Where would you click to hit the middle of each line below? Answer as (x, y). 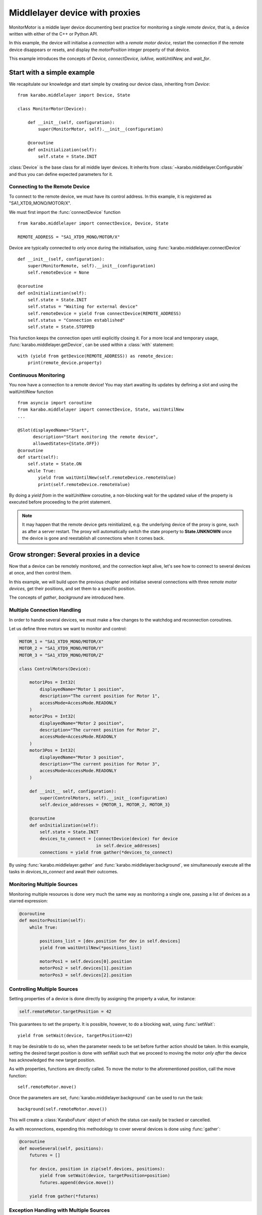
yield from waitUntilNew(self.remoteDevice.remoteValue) (107, 478)
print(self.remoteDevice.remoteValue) (84, 484)
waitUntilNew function (31, 392)
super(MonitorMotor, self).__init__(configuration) (101, 129)
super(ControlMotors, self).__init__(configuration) (104, 798)
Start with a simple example (52, 72)
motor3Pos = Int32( (53, 750)
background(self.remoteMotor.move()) (63, 1109)
